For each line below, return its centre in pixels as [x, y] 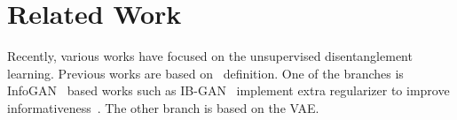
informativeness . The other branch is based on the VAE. [163, 107]
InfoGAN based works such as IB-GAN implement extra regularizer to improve [228, 90]
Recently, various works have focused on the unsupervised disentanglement [210, 56]
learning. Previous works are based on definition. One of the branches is [205, 73]
